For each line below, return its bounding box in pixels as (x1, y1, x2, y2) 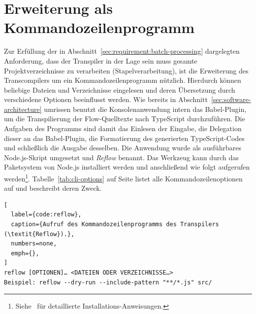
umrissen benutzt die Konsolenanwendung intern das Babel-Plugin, (44, 104, 247, 114)
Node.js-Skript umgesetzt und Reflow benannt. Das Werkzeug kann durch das (4, 152, 239, 162)
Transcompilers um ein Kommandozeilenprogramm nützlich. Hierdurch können (4, 75, 241, 85)
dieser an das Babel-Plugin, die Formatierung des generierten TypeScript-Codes (4, 133, 245, 143)
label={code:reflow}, (11, 211, 82, 218)
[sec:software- (211, 94, 251, 105)
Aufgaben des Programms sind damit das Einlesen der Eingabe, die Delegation (4, 123, 242, 134)
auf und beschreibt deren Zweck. (4, 183, 102, 193)
